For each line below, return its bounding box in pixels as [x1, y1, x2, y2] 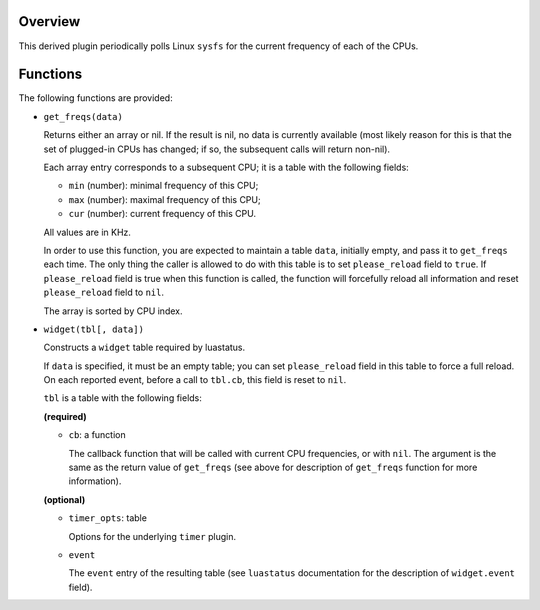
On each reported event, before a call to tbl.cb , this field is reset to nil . [43, 374, 347, 386]
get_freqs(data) [43, 111, 124, 122]
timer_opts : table [68, 512, 147, 524]
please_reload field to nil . [43, 286, 165, 299]
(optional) [43, 493, 86, 505]
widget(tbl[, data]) [43, 323, 145, 335]
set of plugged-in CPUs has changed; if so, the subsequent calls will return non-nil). [43, 143, 390, 155]
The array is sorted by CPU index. [43, 305, 183, 317]
